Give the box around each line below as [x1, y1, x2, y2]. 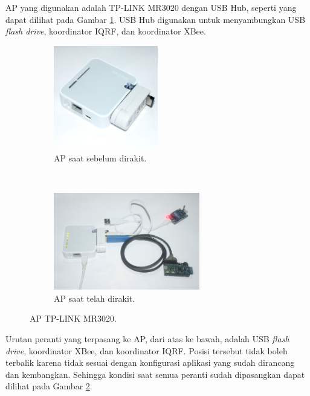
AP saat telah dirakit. [54, 291, 135, 304]
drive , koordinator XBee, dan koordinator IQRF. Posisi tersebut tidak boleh [5, 344, 288, 357]
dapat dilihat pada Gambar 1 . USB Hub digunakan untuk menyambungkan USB [5, 13, 306, 25]
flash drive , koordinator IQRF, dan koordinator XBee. [5, 25, 206, 37]
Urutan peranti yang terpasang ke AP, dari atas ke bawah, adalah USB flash [5, 333, 289, 345]
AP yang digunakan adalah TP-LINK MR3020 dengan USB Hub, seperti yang [5, 1, 297, 13]
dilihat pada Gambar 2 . [5, 380, 92, 392]
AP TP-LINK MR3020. [30, 312, 117, 325]
